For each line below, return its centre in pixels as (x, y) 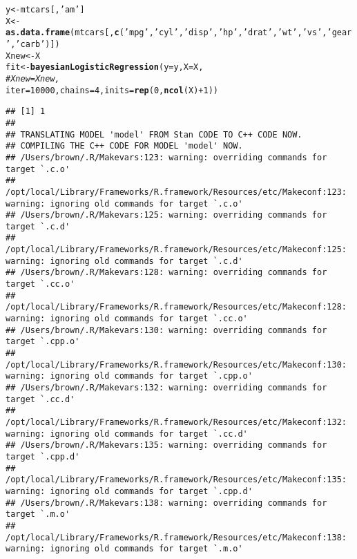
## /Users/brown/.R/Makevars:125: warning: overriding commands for (166, 215)
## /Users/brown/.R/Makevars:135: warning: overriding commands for (166, 445)
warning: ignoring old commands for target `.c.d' (124, 261)
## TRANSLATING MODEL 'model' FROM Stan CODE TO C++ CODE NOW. (154, 134)
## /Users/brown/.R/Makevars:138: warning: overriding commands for (166, 503)
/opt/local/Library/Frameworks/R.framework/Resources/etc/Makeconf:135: (176, 480)
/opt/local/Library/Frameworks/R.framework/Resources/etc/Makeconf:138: (176, 537)
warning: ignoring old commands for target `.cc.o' (127, 319)
